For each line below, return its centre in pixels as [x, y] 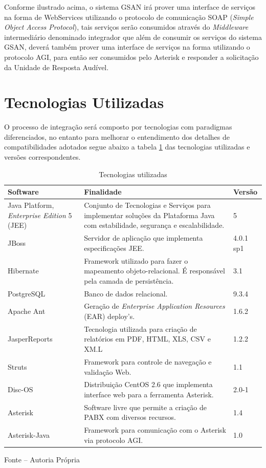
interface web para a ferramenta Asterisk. [149, 394]
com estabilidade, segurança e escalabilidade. [154, 225]
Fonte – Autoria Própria [42, 459]
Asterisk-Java [29, 435]
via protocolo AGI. [114, 440]
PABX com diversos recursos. [130, 417]
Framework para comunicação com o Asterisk [155, 430]
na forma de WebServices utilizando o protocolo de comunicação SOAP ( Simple [129, 17]
